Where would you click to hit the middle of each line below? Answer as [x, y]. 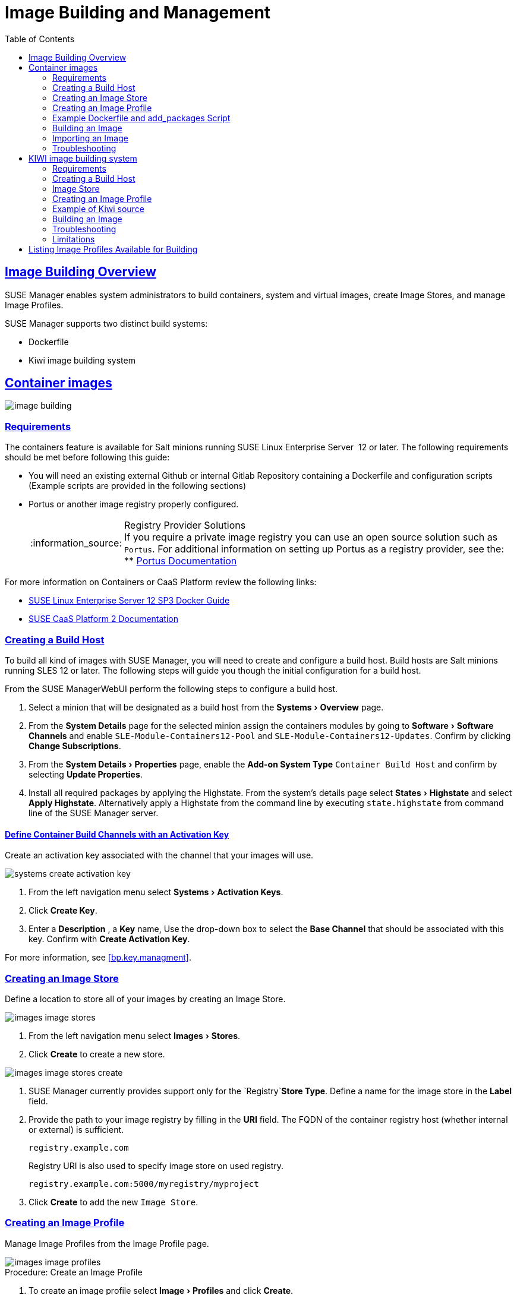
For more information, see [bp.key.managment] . [98, 958]
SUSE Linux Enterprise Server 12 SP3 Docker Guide [129, 601]
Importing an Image [90, 138]
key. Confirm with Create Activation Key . [109, 939]
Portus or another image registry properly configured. [134, 504]
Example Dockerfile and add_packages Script [141, 118]
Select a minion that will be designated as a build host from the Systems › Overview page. [206, 707]
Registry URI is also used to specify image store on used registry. [156, 1165]
